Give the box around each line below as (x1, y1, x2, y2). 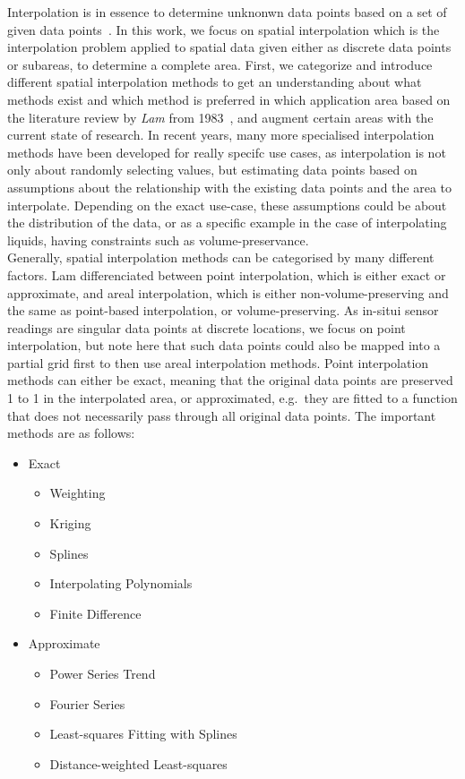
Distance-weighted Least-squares (49, 754, 228, 773)
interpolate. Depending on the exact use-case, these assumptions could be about (7, 195, 447, 214)
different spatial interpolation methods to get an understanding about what (7, 73, 422, 91)
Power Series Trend (49, 664, 156, 682)
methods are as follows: (7, 424, 135, 442)
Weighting (49, 484, 106, 502)
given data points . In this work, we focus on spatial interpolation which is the (7, 20, 440, 39)
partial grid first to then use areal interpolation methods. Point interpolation (7, 353, 429, 372)
